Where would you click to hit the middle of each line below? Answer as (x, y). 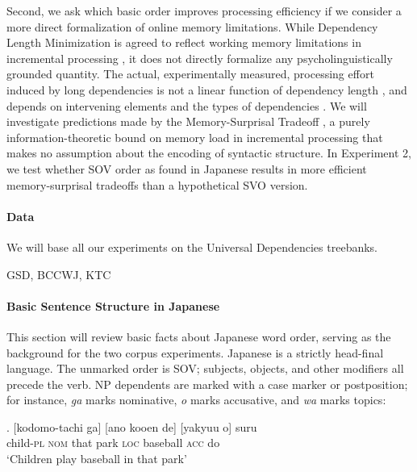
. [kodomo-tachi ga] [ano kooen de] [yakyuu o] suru (132, 426)
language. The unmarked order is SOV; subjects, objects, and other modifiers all (205, 368)
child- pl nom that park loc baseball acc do (113, 443)
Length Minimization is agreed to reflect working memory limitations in (184, 42)
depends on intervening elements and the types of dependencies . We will (187, 105)
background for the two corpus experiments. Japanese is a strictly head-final (195, 352)
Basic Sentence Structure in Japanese (113, 305)
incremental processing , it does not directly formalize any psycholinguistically (200, 58)
